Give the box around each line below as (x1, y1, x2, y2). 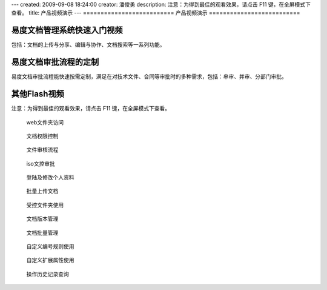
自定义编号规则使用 (26, 243, 74, 250)
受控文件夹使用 (26, 201, 64, 209)
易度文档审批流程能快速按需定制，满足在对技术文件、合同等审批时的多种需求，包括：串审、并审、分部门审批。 (11, 73, 287, 80)
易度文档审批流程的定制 (11, 57, 99, 67)
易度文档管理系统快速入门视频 (11, 25, 123, 36)
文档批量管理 (26, 229, 59, 236)
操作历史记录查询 (26, 270, 69, 277)
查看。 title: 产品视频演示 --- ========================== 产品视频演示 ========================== (11, 9, 300, 16)
